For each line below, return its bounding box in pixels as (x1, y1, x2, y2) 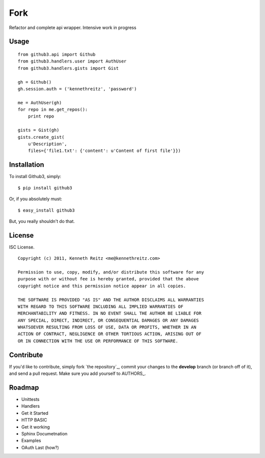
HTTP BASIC (21, 417, 48, 423)
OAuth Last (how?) (21, 444, 59, 450)
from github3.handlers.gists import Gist (18, 65, 119, 71)
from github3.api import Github (18, 52, 96, 57)
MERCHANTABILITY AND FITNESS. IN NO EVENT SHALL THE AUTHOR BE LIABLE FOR (18, 310, 202, 316)
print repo (27, 114, 54, 119)
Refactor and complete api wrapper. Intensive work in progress (9, 25, 137, 31)
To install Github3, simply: (9, 174, 61, 180)
